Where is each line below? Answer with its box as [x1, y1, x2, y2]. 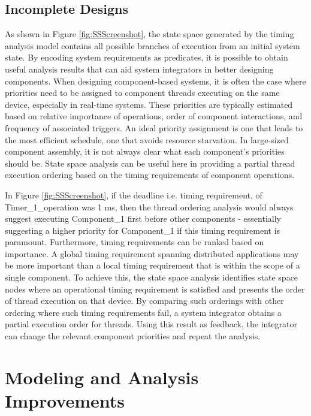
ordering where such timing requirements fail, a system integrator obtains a [5, 306, 282, 318]
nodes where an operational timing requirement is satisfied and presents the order [5, 282, 305, 295]
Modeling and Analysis [5, 364, 199, 389]
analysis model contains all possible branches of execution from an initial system [5, 39, 300, 52]
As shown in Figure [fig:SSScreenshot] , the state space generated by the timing [5, 28, 294, 40]
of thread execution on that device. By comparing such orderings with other [5, 294, 284, 307]
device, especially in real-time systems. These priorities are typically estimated [5, 98, 293, 110]
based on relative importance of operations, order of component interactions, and [5, 110, 303, 122]
